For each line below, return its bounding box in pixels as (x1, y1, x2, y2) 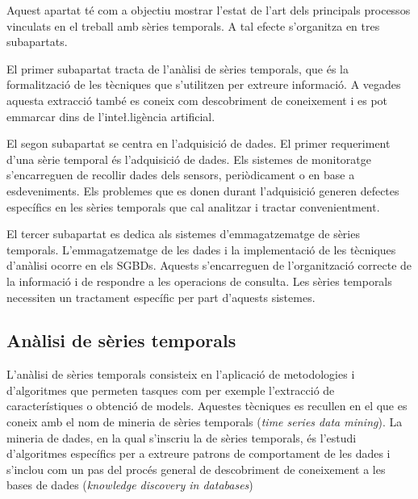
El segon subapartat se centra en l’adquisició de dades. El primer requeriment (6, 135, 391, 152)
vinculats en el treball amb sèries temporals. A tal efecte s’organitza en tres (6, 17, 380, 34)
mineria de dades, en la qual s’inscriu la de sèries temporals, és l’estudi (6, 429, 357, 446)
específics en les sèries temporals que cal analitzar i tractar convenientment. (6, 198, 380, 215)
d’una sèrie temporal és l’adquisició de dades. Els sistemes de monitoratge (6, 150, 372, 167)
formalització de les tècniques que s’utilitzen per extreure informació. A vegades (6, 76, 401, 93)
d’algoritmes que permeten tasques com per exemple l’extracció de (6, 381, 335, 398)
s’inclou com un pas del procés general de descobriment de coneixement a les (6, 460, 386, 477)
